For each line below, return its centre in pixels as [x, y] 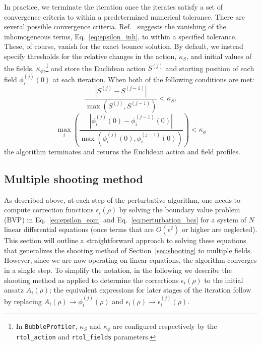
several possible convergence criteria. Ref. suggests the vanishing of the [115, 26]
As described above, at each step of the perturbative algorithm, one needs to [122, 199]
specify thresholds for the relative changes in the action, [90, 56]
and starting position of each [210, 68]
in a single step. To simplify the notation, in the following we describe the [118, 270]
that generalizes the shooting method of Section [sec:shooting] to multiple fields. [128, 250]
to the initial [224, 280]
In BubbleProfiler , [47, 326]
